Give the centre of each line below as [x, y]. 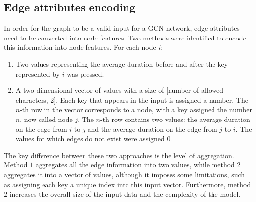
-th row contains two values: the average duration [175, 119]
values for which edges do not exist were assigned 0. [94, 139]
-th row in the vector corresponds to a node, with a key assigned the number [136, 109]
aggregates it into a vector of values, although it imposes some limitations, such [125, 174]
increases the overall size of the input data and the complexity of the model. [125, 194]
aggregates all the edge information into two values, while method [135, 165]
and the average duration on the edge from [152, 129]
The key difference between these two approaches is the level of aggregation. [119, 155]
